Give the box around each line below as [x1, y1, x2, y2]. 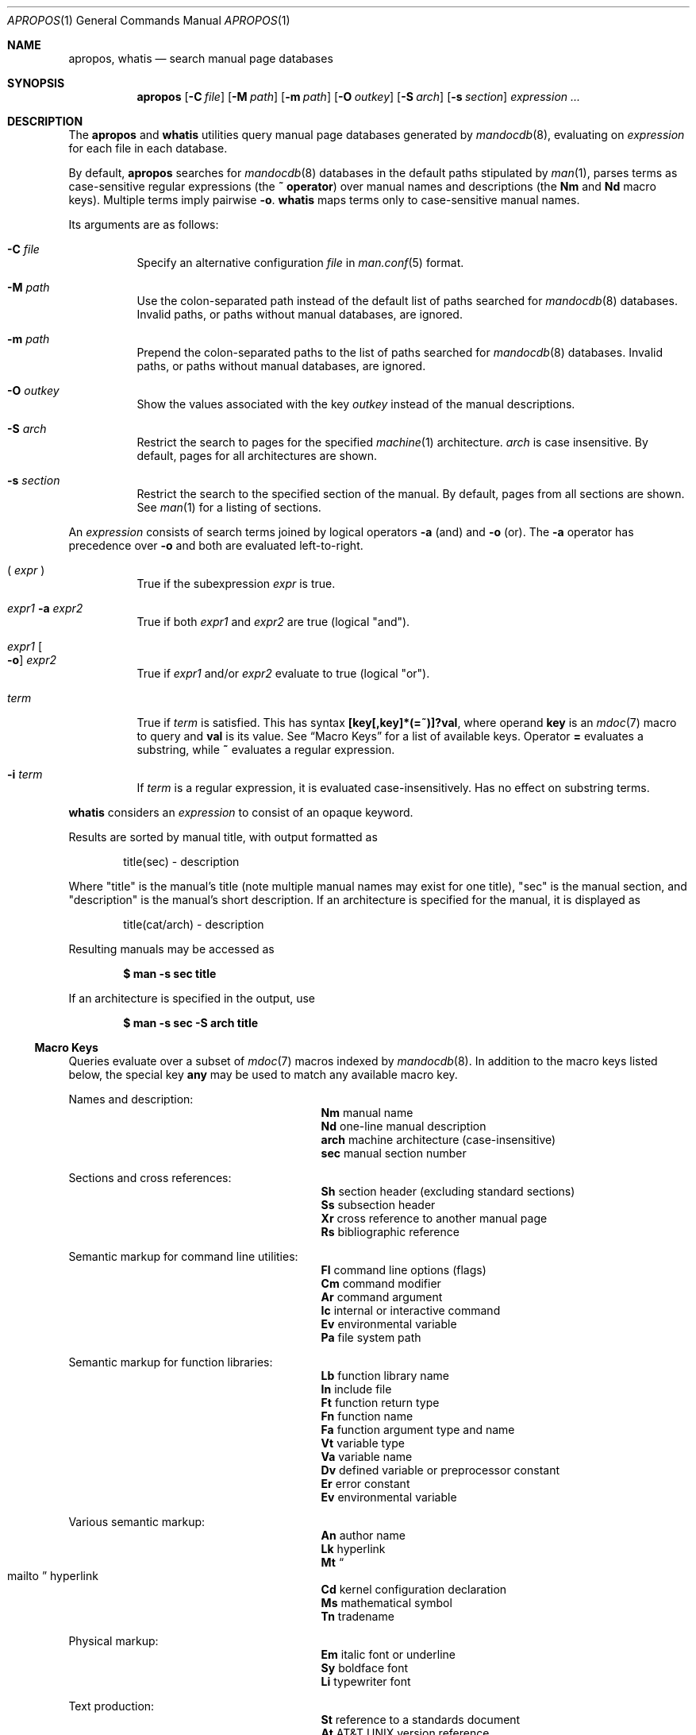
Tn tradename [321, 1609, 394, 1623]
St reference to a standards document [321, 1713, 521, 1726]
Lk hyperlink [321, 1542, 386, 1555]
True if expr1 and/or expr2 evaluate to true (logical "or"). [137, 667, 430, 680]
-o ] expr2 [7, 653, 56, 667]
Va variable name [321, 1450, 413, 1463]
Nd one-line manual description [321, 1119, 486, 1133]
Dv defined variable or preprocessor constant [321, 1463, 560, 1477]
